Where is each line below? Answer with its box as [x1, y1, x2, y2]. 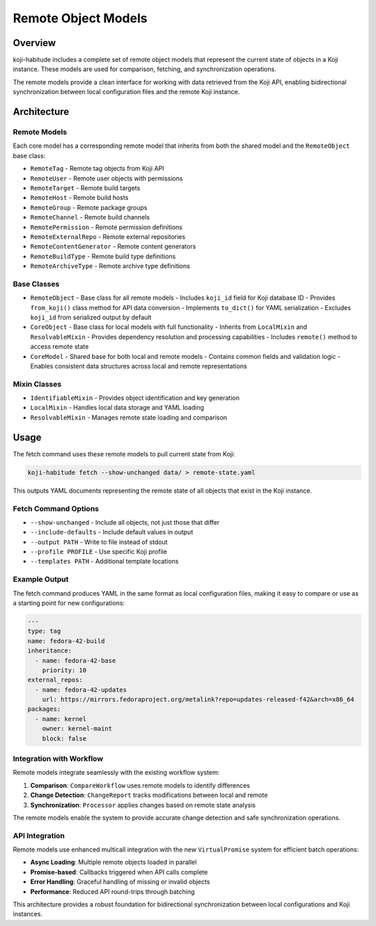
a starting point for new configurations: [13, 599, 125, 607]
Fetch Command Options [13, 504, 99, 514]
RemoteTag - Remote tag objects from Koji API [30, 164, 164, 173]
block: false [42, 734, 87, 742]
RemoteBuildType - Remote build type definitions [30, 252, 176, 261]
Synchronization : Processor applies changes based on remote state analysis [30, 801, 256, 809]
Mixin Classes [13, 379, 62, 389]
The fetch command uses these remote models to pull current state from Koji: [13, 449, 236, 458]
